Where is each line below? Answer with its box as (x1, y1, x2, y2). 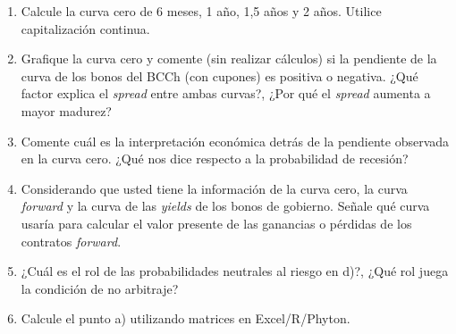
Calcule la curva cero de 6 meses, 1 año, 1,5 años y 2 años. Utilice (21, 2, 382, 20)
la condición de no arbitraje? (21, 279, 179, 297)
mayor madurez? (21, 101, 112, 120)
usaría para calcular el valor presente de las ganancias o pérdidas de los (21, 213, 412, 232)
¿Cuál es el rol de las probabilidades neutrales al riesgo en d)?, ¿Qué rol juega (21, 262, 449, 280)
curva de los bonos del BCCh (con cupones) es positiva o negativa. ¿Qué (21, 66, 418, 85)
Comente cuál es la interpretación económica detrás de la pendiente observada (21, 131, 450, 150)
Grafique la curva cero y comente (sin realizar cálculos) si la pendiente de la (21, 49, 437, 68)
